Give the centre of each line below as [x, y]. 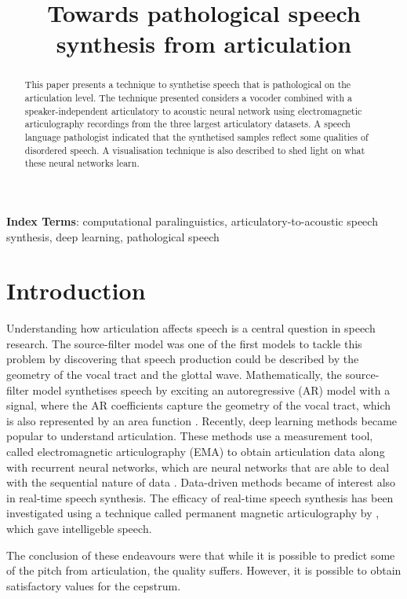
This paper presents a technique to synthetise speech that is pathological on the [188, 85]
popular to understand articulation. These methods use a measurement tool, [190, 436]
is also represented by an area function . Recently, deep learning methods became [202, 420]
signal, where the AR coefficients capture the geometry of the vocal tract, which [199, 405]
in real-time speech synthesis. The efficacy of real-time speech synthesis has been [200, 497]
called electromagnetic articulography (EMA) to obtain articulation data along [196, 452]
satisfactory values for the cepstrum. [94, 585]
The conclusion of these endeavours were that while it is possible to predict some [201, 555]
